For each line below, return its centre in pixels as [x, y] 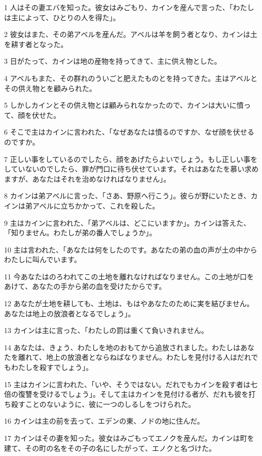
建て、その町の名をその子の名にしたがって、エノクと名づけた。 [110, 448]
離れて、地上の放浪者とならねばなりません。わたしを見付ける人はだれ [135, 357]
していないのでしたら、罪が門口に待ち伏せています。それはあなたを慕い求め [132, 169]
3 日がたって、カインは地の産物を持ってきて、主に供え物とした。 [113, 61]
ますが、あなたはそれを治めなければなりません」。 [87, 178]
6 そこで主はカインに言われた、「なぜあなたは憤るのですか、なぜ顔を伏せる [129, 132]
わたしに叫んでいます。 [43, 259]
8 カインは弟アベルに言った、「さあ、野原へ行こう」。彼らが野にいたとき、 [127, 196]
